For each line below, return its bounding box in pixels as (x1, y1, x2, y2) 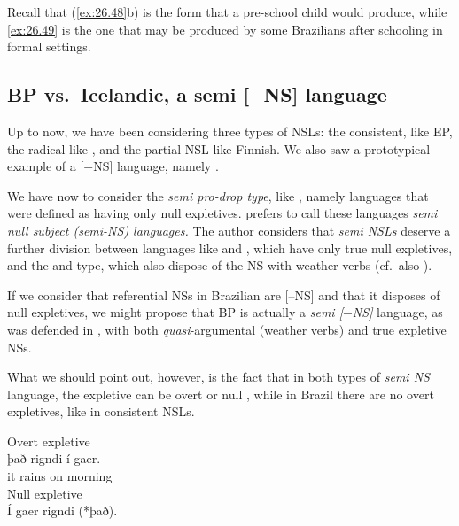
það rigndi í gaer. (7, 449, 101, 468)
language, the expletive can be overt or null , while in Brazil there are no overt (7, 384, 434, 403)
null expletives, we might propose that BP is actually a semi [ (7, 303, 343, 321)
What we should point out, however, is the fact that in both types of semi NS (7, 367, 430, 386)
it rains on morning (7, 467, 113, 485)
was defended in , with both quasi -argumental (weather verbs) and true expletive (7, 320, 447, 338)
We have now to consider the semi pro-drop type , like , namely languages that (7, 186, 429, 205)
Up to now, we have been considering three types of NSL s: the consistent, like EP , (7, 121, 453, 140)
